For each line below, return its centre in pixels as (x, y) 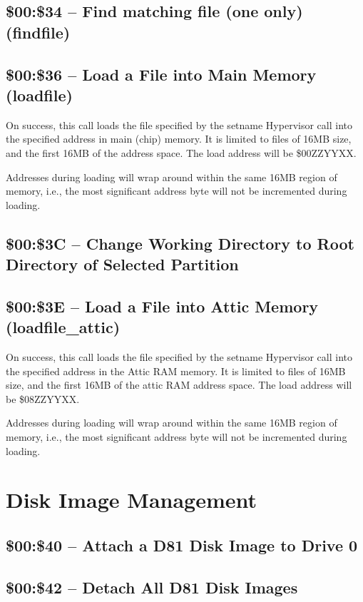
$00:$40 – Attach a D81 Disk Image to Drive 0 (182, 545)
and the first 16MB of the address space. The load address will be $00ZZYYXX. (181, 152)
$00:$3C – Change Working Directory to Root (180, 243)
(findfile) (38, 32)
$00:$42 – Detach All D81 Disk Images (152, 587)
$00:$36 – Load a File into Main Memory (161, 74)
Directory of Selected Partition (122, 264)
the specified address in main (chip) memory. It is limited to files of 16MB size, (179, 139)
